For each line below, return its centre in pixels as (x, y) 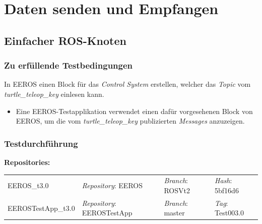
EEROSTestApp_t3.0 (41, 208)
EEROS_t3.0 (28, 185)
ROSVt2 (177, 190)
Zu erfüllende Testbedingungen (69, 65)
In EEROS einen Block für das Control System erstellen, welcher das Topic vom (127, 84)
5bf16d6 (227, 190)
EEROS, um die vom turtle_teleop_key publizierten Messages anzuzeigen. (130, 121)
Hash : (223, 180)
